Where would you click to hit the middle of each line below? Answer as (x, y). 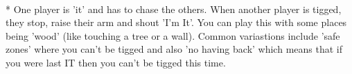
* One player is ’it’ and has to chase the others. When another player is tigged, (174, 9)
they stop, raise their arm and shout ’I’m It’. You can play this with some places (176, 22)
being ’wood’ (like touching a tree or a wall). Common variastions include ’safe (173, 35)
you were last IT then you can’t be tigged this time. (116, 62)
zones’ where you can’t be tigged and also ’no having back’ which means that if (174, 49)
